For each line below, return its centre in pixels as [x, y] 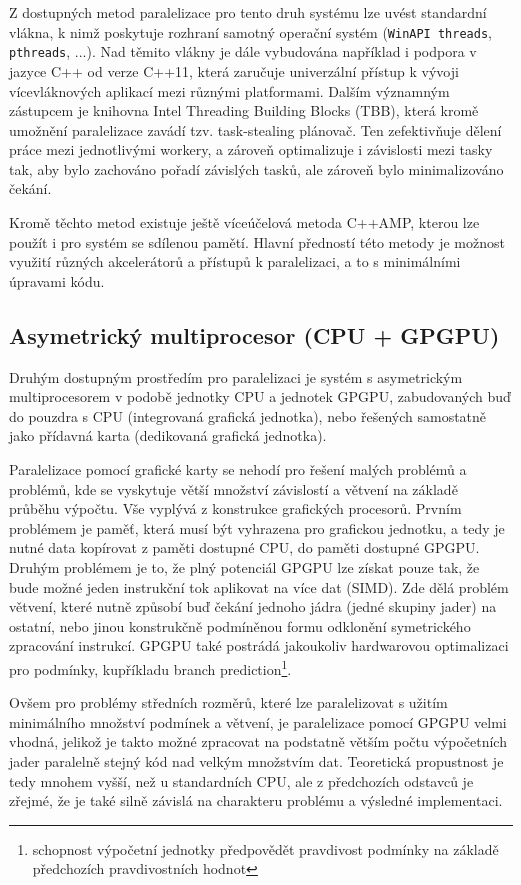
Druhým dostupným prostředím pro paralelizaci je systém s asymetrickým [236, 376]
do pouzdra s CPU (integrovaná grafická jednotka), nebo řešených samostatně [248, 415]
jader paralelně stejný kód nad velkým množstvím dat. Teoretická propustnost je [256, 760]
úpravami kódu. [57, 280]
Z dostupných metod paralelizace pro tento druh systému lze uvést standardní [248, 12]
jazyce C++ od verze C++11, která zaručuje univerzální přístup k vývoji [234, 70]
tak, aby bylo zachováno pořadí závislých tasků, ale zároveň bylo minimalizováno [256, 168]
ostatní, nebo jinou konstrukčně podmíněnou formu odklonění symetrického [240, 625]
